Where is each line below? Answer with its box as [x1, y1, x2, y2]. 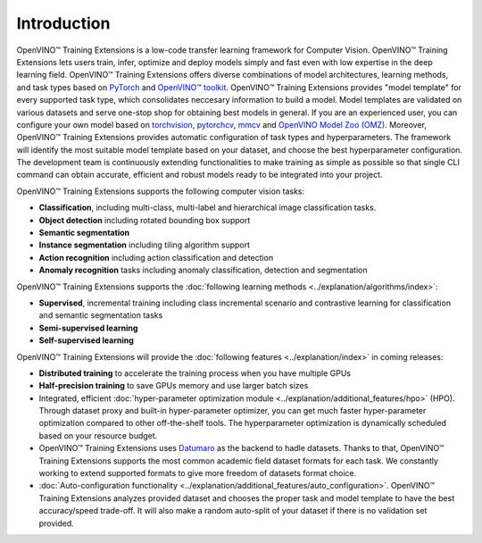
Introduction [16, 13, 111, 33]
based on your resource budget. [38, 430, 158, 441]
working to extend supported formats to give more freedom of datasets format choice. [38, 468, 357, 479]
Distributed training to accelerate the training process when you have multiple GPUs [38, 367, 352, 379]
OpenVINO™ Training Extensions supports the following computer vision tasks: [16, 186, 305, 196]
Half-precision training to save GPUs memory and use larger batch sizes [38, 380, 309, 391]
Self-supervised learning [38, 335, 134, 346]
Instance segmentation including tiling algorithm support [38, 239, 250, 250]
